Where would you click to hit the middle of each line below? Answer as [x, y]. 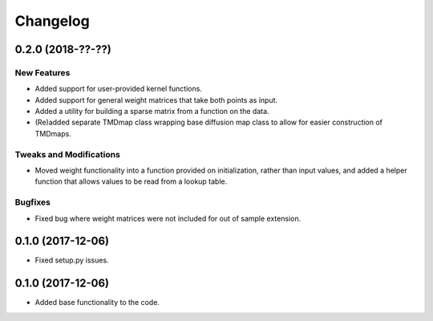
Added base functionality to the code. [97, 303]
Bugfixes [33, 202]
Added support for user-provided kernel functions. [118, 89]
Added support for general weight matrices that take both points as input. [156, 100]
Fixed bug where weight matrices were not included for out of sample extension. [168, 218]
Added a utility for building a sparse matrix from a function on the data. [152, 112]
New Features [42, 72]
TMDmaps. [53, 133]
